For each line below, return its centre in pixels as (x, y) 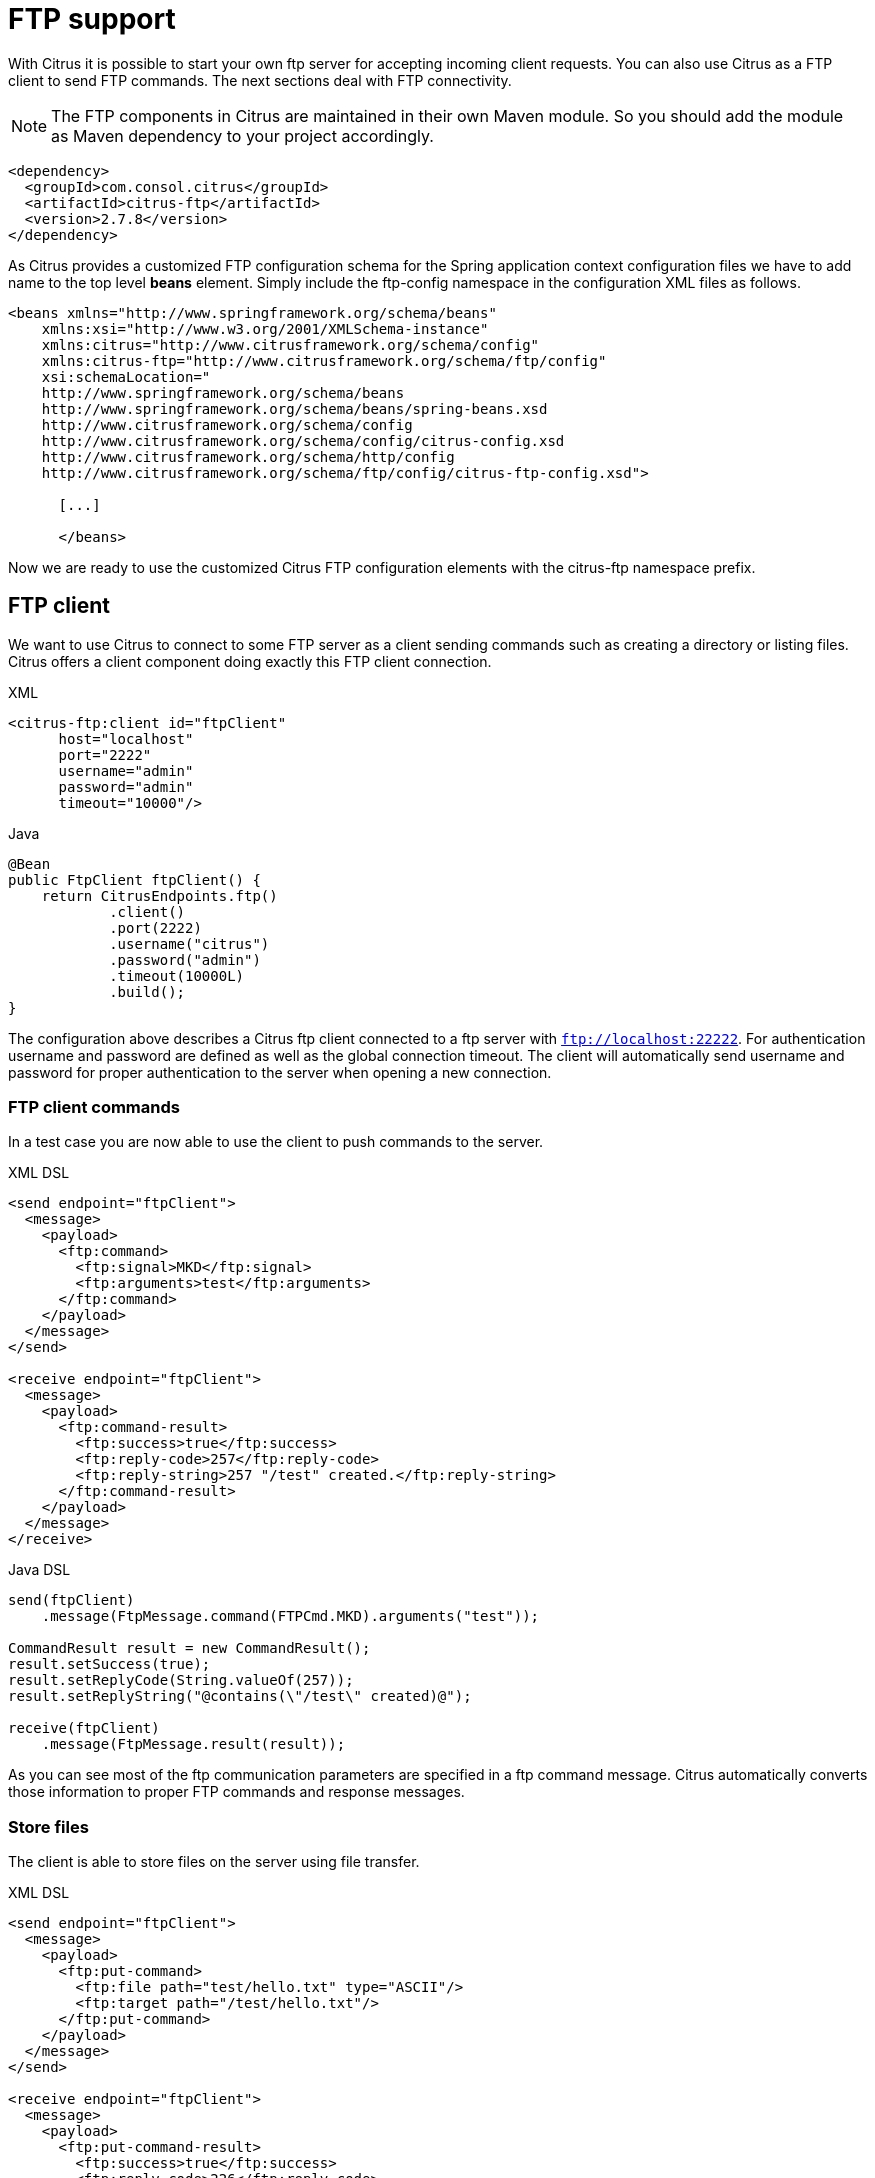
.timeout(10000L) (177, 975)
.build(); (147, 991)
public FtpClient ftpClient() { (134, 879)
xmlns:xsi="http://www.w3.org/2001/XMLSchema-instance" (265, 328)
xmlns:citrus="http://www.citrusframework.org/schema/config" (290, 344)
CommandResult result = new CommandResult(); (189, 1648)
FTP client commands (94, 1106)
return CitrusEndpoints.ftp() (159, 895)
